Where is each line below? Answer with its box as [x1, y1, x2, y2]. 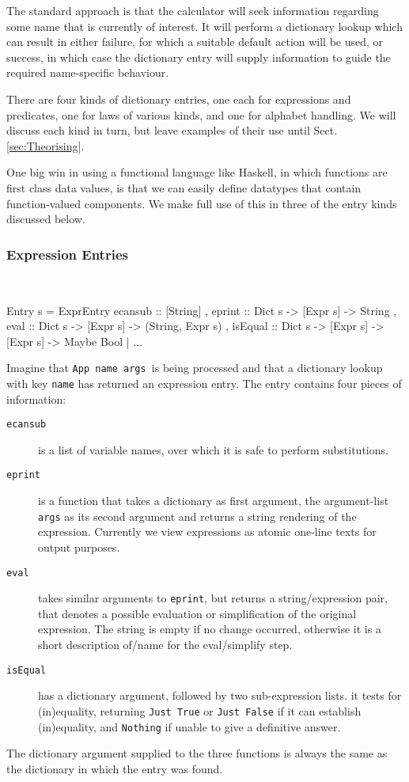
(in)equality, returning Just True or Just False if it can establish [38, 702, 362, 719]
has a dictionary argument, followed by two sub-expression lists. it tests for [38, 687, 402, 704]
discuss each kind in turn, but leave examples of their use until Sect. [6, 122, 338, 139]
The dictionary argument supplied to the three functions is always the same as [6, 745, 388, 761]
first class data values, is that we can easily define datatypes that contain [6, 179, 362, 195]
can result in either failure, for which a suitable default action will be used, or [6, 33, 384, 50]
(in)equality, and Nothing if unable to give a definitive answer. [38, 718, 341, 735]
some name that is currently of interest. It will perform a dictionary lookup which [6, 17, 403, 34]
